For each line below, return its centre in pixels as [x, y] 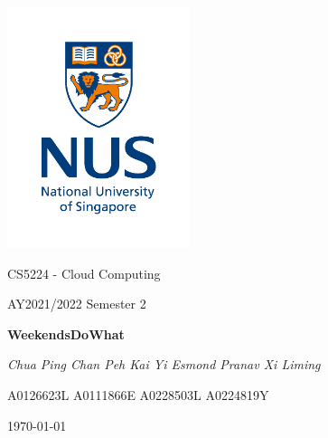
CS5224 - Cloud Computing [84, 273]
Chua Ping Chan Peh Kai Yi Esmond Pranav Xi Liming [164, 364]
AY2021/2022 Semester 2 [77, 304]
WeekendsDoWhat [66, 333]
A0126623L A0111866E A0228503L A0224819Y [138, 394]
